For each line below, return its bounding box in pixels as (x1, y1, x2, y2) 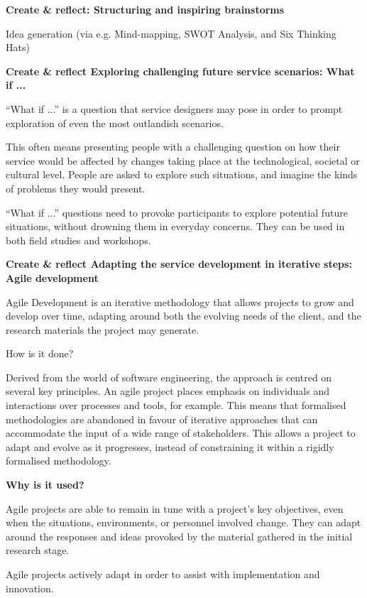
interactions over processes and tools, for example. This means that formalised (6, 398, 346, 413)
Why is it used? (6, 477, 84, 492)
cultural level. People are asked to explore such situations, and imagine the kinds (6, 167, 358, 182)
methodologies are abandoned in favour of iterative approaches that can (6, 411, 318, 426)
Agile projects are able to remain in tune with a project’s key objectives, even (6, 501, 344, 516)
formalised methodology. (6, 453, 111, 468)
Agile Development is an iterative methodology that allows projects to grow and (6, 294, 354, 309)
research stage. (6, 543, 70, 558)
